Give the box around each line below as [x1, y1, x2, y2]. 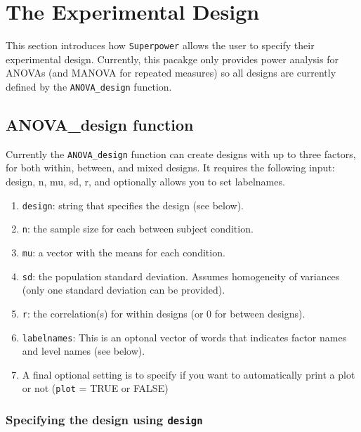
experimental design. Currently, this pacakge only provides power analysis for [6, 51, 339, 66]
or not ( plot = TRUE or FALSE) [22, 381, 169, 395]
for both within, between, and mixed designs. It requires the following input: [6, 160, 335, 175]
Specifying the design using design [6, 410, 203, 428]
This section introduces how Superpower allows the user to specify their [6, 38, 315, 53]
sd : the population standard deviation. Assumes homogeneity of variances [22, 268, 340, 283]
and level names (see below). [22, 343, 145, 358]
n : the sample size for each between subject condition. [22, 221, 254, 236]
